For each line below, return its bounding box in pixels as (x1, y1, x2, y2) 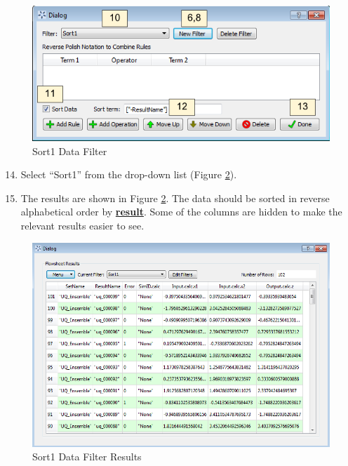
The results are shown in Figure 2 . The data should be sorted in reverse (20, 190, 330, 205)
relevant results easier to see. (20, 218, 145, 233)
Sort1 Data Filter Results (32, 449, 142, 464)
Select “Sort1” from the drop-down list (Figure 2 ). (20, 167, 237, 182)
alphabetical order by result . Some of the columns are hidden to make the (20, 204, 342, 219)
